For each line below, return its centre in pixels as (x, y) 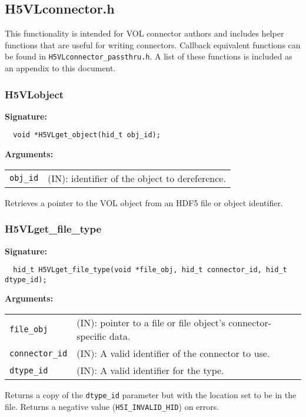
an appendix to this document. (60, 68)
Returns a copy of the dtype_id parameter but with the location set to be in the (151, 395)
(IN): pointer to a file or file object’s (151, 323)
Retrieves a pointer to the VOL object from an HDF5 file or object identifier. (144, 202)
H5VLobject (34, 94)
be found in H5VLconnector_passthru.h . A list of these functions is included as (149, 56)
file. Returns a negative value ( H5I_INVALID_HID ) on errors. (112, 406)
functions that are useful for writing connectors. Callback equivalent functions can (153, 44)
